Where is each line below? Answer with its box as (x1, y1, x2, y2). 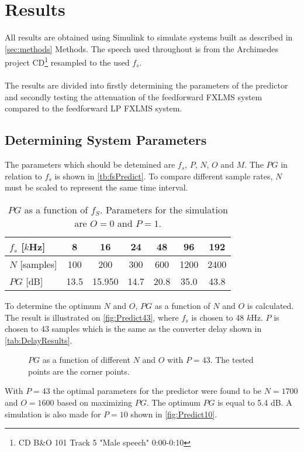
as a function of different (42, 354, 130, 366)
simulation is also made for (5, 407, 101, 420)
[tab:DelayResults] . (5, 334, 72, 346)
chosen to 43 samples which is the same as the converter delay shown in (5, 322, 262, 335)
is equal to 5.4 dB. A (217, 396, 292, 409)
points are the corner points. (28, 365, 130, 377)
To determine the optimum (5, 299, 101, 311)
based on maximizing (57, 396, 133, 409)
